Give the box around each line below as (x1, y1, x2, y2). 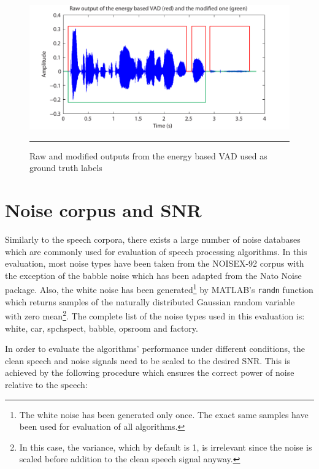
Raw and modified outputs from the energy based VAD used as (29, 149, 267, 162)
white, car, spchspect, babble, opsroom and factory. (5, 321, 198, 334)
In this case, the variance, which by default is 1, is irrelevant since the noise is (19, 440, 312, 453)
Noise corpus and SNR (5, 197, 202, 223)
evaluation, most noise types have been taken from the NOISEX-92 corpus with (5, 257, 304, 270)
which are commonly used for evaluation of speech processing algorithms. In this (5, 245, 307, 257)
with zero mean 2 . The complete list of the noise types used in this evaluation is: (5, 308, 305, 322)
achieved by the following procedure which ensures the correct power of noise (5, 366, 294, 379)
